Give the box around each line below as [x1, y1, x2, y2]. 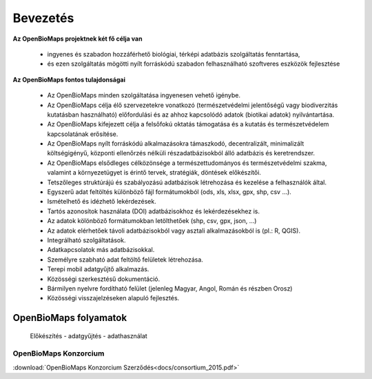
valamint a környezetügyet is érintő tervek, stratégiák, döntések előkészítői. [47, 168, 262, 177]
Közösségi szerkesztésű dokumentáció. [47, 275, 161, 283]
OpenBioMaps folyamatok [12, 312, 127, 324]
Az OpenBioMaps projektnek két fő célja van [12, 35, 143, 43]
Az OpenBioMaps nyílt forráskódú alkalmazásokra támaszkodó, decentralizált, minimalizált [47, 139, 304, 148]
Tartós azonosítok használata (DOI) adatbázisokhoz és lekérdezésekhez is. [47, 207, 260, 215]
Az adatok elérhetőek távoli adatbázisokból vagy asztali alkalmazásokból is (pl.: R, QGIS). [47, 226, 301, 235]
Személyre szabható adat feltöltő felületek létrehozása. [47, 255, 203, 264]
